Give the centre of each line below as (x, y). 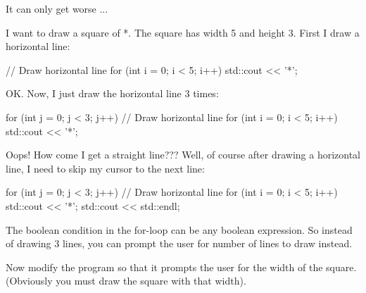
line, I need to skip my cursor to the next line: (105, 168)
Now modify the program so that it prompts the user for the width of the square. (181, 267)
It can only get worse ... (57, 8)
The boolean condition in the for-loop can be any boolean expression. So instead (179, 229)
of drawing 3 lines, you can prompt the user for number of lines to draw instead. (179, 243)
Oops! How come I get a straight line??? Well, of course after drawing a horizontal (183, 155)
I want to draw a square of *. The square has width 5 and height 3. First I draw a (183, 32)
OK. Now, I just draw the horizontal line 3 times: (112, 93)
